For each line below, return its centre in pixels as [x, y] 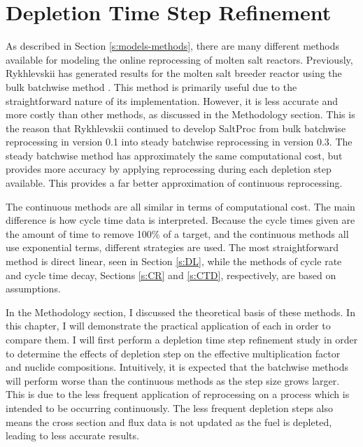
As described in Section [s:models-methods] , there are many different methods [172, 46]
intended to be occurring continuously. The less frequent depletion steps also [170, 407]
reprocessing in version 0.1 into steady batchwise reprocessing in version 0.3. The [179, 142]
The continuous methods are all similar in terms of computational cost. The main [180, 206]
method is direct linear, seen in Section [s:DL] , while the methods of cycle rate [174, 261]
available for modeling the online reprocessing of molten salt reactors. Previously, [179, 59]
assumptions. [33, 289]
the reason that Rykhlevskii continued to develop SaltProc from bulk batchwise [176, 128]
